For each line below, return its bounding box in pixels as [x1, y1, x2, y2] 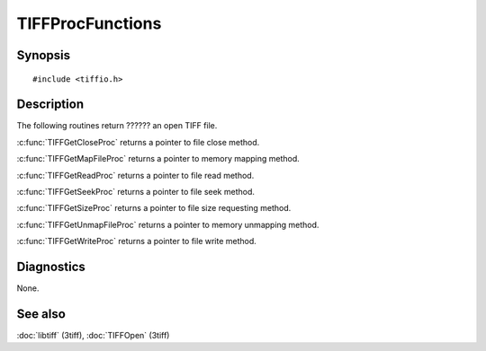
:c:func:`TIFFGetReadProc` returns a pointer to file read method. [16, 170, 255, 180]
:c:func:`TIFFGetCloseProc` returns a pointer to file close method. [16, 136, 260, 147]
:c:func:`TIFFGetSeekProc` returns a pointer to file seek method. [16, 187, 256, 197]
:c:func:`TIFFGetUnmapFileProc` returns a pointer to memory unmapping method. [16, 219, 319, 230]
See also [16, 306, 67, 321]
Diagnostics [16, 259, 85, 275]
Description [16, 97, 85, 112]
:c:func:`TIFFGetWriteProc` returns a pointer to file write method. [16, 236, 256, 247]
